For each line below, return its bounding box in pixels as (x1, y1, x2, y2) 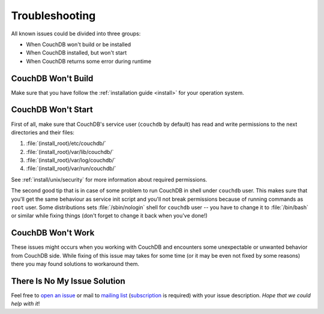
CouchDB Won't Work (11, 228, 95, 238)
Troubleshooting (11, 9, 96, 22)
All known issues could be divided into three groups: (11, 30, 141, 37)
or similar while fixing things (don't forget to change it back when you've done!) (11, 212, 208, 219)
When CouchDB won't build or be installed (26, 41, 131, 48)
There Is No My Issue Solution (11, 276, 125, 286)
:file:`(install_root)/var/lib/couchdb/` (26, 148, 114, 155)
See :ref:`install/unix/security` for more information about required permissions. (11, 176, 208, 183)
